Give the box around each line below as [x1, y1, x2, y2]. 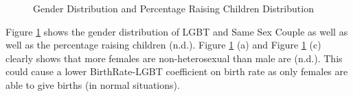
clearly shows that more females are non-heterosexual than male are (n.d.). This [5, 51, 343, 65]
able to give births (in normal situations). [5, 77, 180, 92]
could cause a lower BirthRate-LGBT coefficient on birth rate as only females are [5, 64, 348, 79]
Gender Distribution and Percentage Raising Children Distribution [33, 1, 314, 15]
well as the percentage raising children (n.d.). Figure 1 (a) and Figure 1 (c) [5, 38, 321, 52]
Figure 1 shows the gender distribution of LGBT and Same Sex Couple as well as [5, 24, 348, 38]
